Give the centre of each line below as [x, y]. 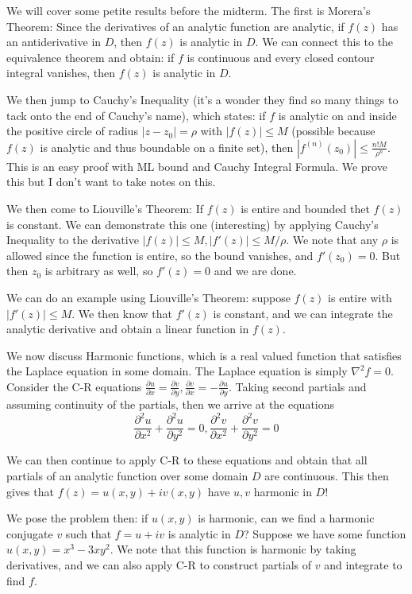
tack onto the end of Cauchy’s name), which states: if [136, 115]
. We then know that [122, 313]
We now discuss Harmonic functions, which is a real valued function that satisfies [204, 355]
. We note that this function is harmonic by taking [233, 549]
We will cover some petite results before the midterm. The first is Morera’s [189, 10]
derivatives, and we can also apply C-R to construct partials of [159, 564]
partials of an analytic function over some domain [127, 475]
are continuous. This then [327, 475]
